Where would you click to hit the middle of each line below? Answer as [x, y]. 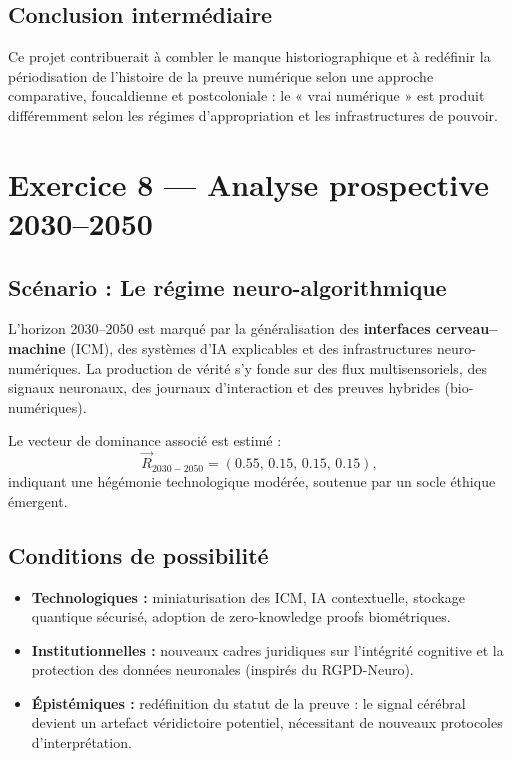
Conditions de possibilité [138, 554]
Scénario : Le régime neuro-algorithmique [227, 286]
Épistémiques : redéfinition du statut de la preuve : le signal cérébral [248, 702]
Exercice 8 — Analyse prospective [249, 183]
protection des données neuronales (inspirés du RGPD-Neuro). [222, 669]
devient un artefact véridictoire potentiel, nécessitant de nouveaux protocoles [267, 722]
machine [37, 347]
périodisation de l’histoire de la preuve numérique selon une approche [221, 75]
